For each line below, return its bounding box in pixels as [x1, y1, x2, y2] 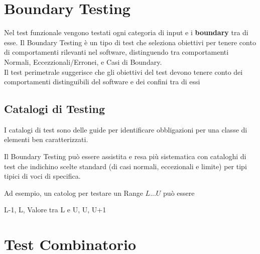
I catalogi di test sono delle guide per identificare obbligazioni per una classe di [4, 124, 247, 135]
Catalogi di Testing [4, 101, 105, 116]
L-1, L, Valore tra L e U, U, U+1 [4, 204, 106, 215]
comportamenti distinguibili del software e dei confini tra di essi [4, 76, 200, 87]
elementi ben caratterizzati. [4, 134, 88, 145]
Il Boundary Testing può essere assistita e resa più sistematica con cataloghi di [4, 151, 246, 162]
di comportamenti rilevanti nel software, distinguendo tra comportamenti [4, 47, 229, 57]
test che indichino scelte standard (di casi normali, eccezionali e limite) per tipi [4, 161, 247, 171]
